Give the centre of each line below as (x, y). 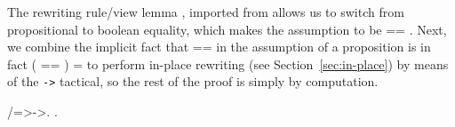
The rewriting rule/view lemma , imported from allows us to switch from (206, 12)
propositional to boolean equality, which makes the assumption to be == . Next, (227, 29)
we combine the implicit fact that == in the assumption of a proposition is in (219, 47)
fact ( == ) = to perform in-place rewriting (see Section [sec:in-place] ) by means (228, 63)
